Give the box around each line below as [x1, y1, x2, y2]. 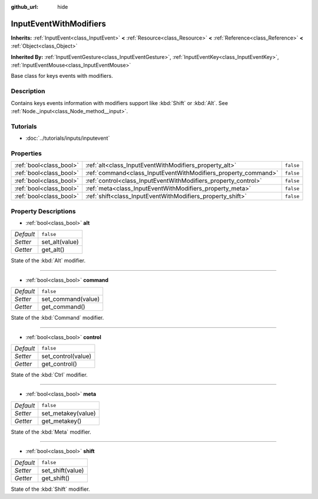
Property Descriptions [11, 207, 76, 215]
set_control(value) [41, 352, 92, 360]
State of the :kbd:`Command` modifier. [11, 314, 104, 321]
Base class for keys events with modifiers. [11, 73, 113, 80]
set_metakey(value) [41, 409, 97, 417]
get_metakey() [41, 416, 82, 425]
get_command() [41, 303, 85, 311]
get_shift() [41, 474, 70, 482]
